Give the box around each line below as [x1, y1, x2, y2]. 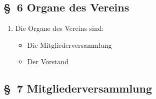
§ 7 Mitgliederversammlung [3, 81, 152, 96]
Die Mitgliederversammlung [27, 39, 112, 50]
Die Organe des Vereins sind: [15, 23, 104, 33]
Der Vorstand [27, 56, 69, 67]
